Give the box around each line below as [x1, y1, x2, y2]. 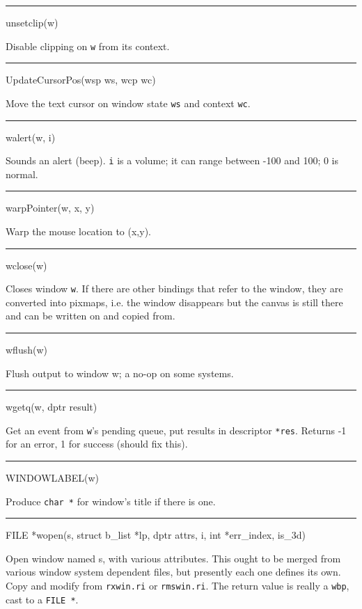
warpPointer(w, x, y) [6, 200, 95, 215]
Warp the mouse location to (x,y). [6, 223, 151, 238]
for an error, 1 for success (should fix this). [6, 436, 188, 451]
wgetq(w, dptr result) [6, 400, 97, 414]
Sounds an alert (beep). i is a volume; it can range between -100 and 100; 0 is [6, 153, 339, 168]
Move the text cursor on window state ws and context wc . [6, 95, 251, 110]
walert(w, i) [6, 129, 56, 144]
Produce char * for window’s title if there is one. [6, 493, 216, 508]
